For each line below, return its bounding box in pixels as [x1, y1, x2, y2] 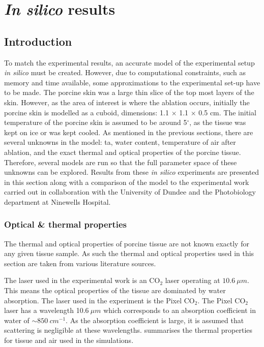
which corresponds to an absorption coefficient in [103, 305, 256, 316]
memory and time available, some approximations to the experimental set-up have [4, 77, 260, 87]
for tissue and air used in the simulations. [4, 335, 134, 345]
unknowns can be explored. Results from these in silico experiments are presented [4, 167, 259, 177]
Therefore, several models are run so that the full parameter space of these [4, 156, 237, 167]
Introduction [4, 33, 72, 49]
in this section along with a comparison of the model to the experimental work [4, 176, 249, 187]
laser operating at [165, 275, 220, 286]
